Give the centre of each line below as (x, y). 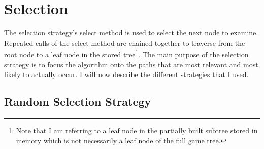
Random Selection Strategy (78, 102)
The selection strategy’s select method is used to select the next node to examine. (131, 33)
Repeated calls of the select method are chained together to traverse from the (125, 42)
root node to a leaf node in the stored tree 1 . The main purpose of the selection (126, 53)
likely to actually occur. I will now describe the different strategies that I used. (126, 74)
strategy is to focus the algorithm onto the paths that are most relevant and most (131, 64)
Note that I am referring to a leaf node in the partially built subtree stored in (137, 130)
